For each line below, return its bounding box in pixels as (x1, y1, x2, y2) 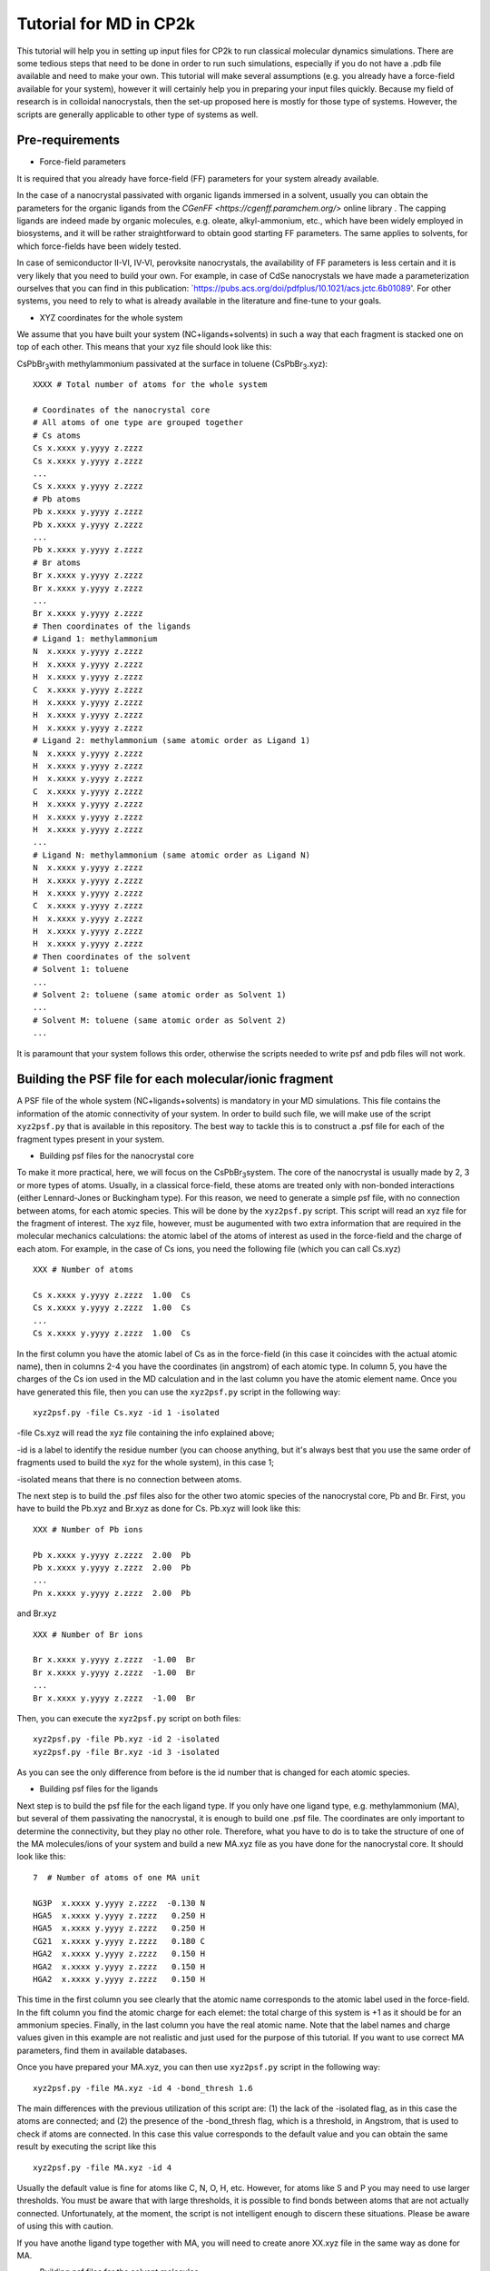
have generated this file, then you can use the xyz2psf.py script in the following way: (16, 1386, 340, 1397)
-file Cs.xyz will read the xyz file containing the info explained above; (16, 1427, 275, 1439)
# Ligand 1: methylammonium (33, 634, 158, 644)
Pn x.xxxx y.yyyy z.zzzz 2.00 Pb (33, 1588, 191, 1598)
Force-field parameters (39, 156, 126, 167)
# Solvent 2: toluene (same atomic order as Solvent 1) (33, 990, 287, 1000)
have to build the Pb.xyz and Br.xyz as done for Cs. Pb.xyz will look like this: (16, 1503, 301, 1514)
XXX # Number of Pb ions (33, 1524, 143, 1534)
